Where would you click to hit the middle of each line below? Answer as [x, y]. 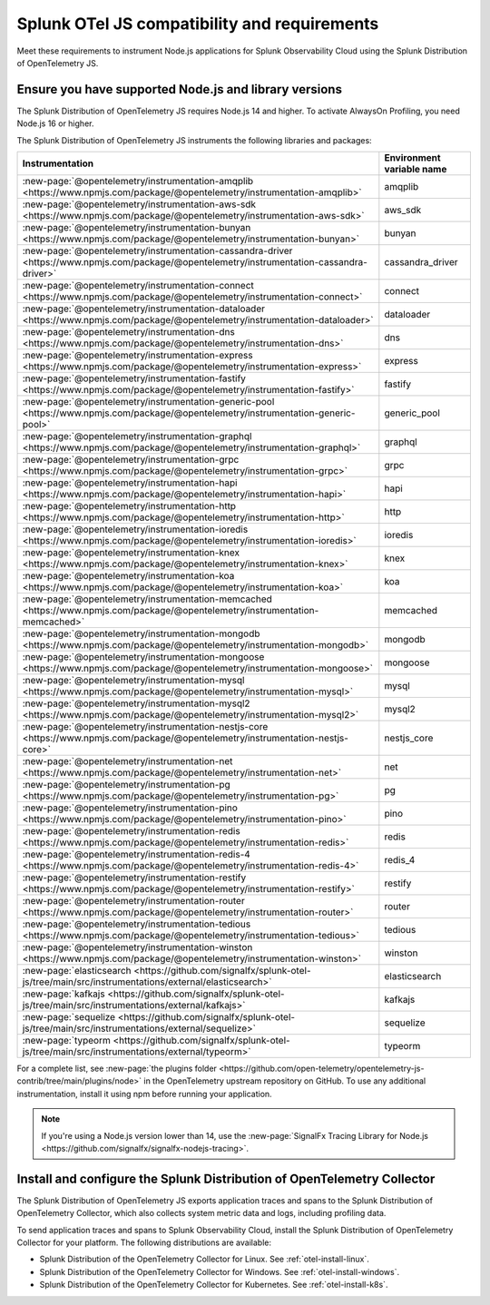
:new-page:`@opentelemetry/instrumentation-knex [131, 553]
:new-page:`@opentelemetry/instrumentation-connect [138, 286]
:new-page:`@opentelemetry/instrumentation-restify [134, 878]
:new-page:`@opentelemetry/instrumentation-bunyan [137, 228]
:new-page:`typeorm [66, 1041]
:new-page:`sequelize [69, 1017]
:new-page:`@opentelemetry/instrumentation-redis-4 [137, 855]
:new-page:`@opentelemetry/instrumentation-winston [137, 947]
